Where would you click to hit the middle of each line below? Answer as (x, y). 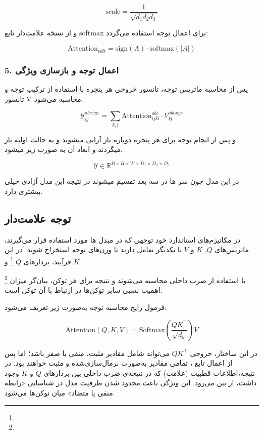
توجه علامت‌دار (38, 218)
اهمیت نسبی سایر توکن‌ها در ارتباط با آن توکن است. (84, 290)
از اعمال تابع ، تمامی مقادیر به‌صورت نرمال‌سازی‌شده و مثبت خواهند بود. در (119, 363)
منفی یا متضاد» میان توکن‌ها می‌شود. (60, 392)
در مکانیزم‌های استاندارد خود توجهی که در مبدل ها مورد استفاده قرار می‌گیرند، (122, 239)
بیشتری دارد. (24, 191)
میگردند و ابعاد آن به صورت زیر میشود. (64, 149)
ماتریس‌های (232, 249)
